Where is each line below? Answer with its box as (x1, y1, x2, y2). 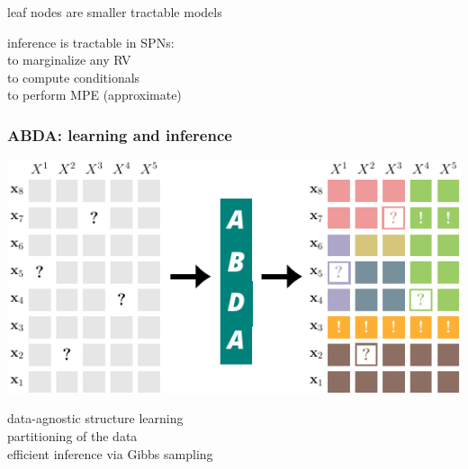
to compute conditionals (7, 67, 140, 86)
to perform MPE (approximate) (7, 85, 182, 104)
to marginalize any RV (7, 50, 131, 69)
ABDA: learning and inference (7, 123, 232, 146)
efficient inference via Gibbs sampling (7, 444, 213, 463)
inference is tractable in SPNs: (7, 32, 175, 51)
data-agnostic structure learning (7, 409, 184, 428)
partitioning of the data (7, 427, 138, 445)
